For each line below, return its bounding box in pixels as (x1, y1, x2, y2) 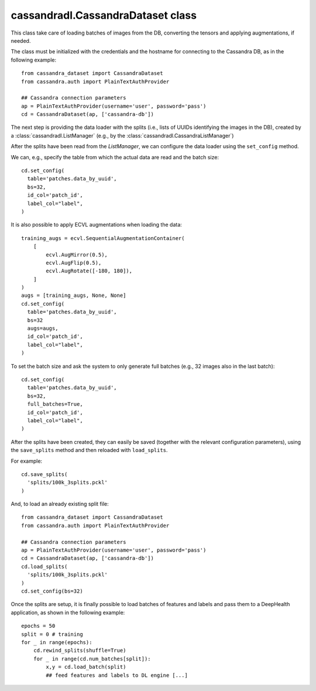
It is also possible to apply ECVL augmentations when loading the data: (11, 221, 183, 228)
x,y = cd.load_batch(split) (46, 663, 126, 671)
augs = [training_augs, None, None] (21, 292, 126, 299)
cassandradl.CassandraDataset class (11, 9, 197, 22)
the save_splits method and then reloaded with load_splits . (11, 447, 168, 454)
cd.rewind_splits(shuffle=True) (33, 647, 126, 654)
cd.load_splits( (21, 563, 68, 570)
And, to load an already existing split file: (11, 501, 109, 508)
